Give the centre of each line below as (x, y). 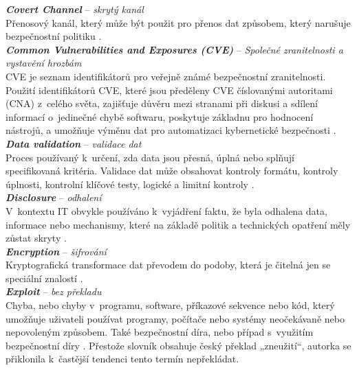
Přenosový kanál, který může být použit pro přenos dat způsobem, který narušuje (178, 22)
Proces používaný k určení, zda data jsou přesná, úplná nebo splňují (150, 157)
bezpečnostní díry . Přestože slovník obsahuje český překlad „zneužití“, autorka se (178, 345)
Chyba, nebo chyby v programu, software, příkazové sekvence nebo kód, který (170, 305)
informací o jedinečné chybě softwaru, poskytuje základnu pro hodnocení (160, 116)
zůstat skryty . (36, 238)
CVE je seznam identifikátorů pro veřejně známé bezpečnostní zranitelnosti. (166, 76)
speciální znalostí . (44, 278)
